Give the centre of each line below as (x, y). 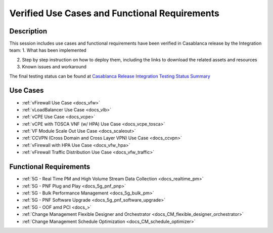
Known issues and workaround (54, 67)
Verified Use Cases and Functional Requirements (114, 13)
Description (28, 31)
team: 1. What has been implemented (48, 50)
